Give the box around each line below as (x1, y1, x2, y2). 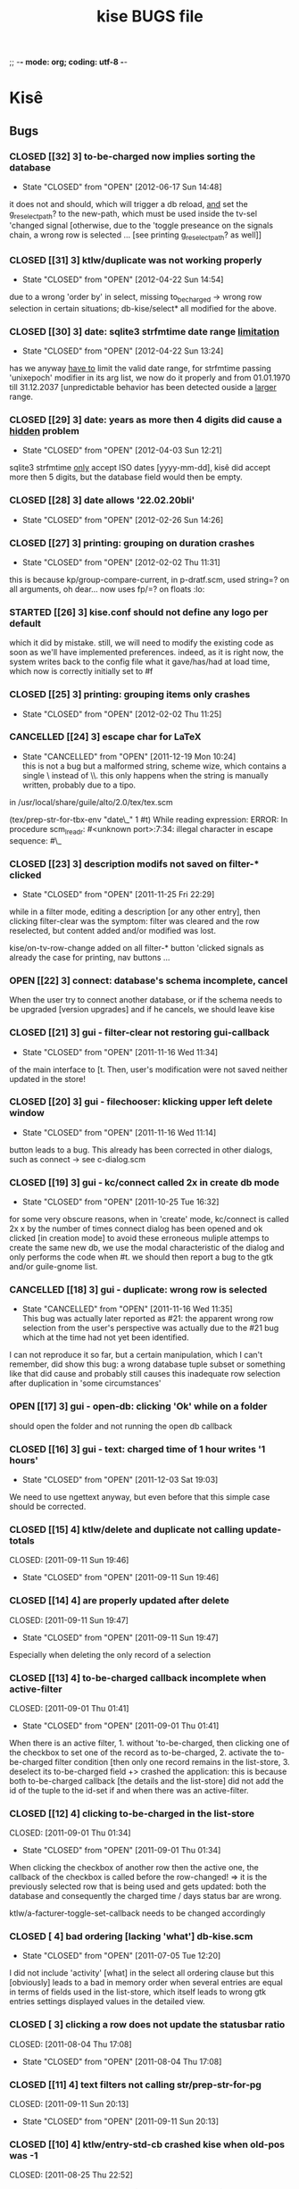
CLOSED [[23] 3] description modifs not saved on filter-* (9, 857, 260, 870)
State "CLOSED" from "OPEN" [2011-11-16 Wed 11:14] (21, 1127, 217, 1137)
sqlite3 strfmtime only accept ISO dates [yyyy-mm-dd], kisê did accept (9, 462, 270, 473)
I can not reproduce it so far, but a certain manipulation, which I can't (9, 1350, 263, 1361)
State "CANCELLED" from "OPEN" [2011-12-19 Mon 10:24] (21, 751, 237, 762)
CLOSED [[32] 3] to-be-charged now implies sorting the (9, 150, 256, 162)
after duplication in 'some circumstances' (9, 1377, 162, 1389)
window (9, 1107, 45, 1119)
